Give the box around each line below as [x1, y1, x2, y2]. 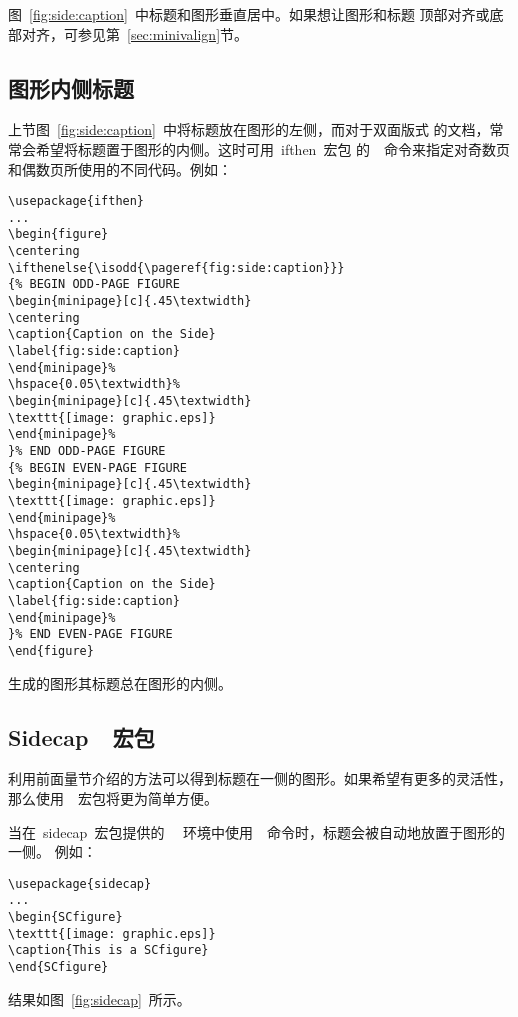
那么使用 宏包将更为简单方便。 [8, 787, 218, 808]
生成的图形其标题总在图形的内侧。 [8, 672, 232, 693]
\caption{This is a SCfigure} [8, 943, 209, 958]
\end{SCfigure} [8, 960, 109, 974]
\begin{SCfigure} [8, 910, 123, 925]
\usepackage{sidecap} [8, 876, 152, 891]
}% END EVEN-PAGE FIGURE [8, 627, 173, 642]
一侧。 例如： [8, 841, 97, 862]
